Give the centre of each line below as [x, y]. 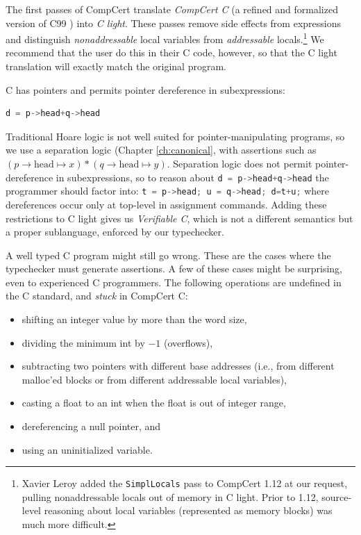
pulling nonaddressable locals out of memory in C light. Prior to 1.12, [170, 496]
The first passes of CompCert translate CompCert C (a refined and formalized [172, 9]
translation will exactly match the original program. [116, 66]
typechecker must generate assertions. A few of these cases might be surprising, [174, 269]
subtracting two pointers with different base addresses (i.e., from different [178, 366]
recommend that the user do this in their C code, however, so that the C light [171, 52]
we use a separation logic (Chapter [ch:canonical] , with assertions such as [161, 150]
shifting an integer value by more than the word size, [134, 319]
